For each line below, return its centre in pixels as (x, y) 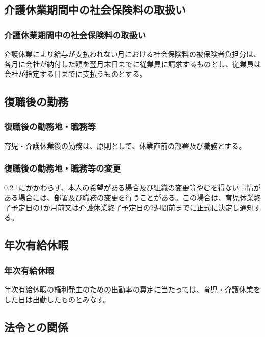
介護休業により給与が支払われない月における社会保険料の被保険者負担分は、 (132, 54)
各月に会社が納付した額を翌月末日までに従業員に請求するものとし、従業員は (132, 64)
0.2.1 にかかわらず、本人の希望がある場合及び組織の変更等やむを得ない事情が (132, 187)
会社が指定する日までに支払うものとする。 (75, 74)
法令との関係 (36, 327)
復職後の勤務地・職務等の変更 (63, 168)
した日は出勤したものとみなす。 (57, 299)
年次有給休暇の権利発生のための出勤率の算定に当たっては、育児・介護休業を (132, 289)
